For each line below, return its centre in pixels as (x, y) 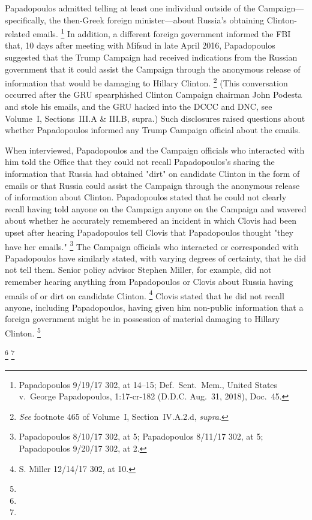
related (18, 33)
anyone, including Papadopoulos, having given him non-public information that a (154, 307)
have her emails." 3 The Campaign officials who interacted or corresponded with (152, 245)
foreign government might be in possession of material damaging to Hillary (142, 319)
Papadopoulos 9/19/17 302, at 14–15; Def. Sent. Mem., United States (148, 384)
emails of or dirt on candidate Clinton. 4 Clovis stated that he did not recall (145, 294)
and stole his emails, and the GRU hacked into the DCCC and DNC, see (139, 106)
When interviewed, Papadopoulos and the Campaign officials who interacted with (155, 150)
